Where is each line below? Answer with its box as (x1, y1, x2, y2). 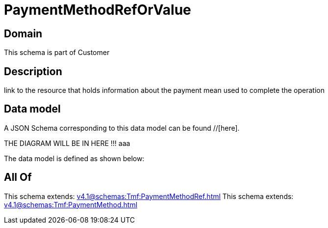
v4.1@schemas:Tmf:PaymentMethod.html (4, 200, 138, 209)
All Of (4, 171, 32, 184)
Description (4, 65, 62, 78)
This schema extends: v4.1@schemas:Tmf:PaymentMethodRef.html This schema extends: (4, 192, 294, 200)
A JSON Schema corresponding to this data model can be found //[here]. (4, 123, 240, 132)
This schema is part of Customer (4, 48, 110, 57)
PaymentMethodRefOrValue (4, 1, 191, 18)
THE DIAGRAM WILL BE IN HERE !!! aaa (4, 139, 130, 147)
